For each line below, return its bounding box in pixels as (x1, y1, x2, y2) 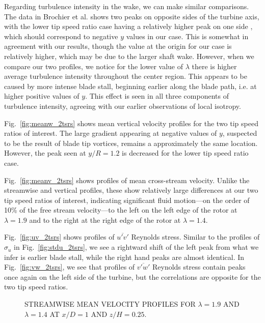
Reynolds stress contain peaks (152, 261, 246, 272)
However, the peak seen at (4, 148, 86, 158)
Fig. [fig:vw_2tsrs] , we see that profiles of (4, 261, 135, 272)
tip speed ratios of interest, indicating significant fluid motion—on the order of (4, 194, 250, 205)
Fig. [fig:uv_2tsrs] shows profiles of (4, 231, 115, 242)
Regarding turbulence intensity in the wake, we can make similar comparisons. (4, 1, 249, 11)
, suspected (222, 128, 257, 138)
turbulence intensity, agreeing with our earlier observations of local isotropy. (4, 100, 241, 111)
